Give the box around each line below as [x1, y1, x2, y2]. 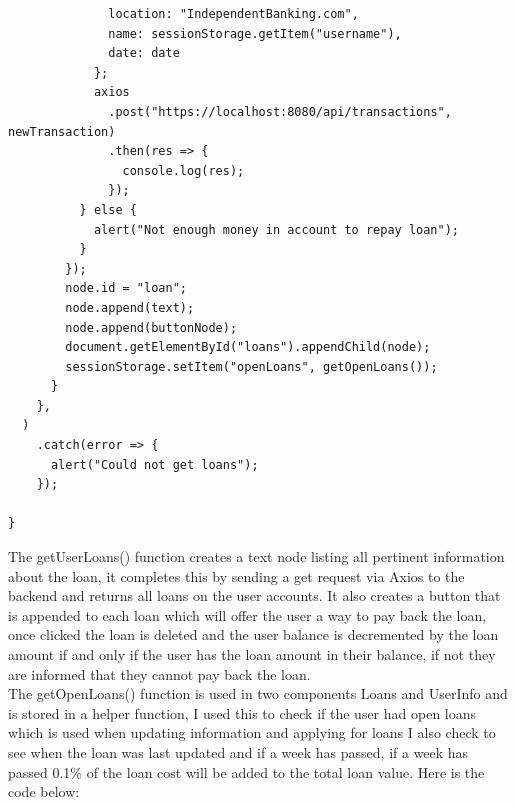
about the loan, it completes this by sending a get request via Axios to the [8, 565, 465, 586]
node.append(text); [65, 300, 195, 315]
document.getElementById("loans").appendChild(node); [65, 340, 431, 355]
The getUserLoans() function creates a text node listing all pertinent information [8, 546, 505, 567]
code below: [8, 781, 80, 802]
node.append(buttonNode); [65, 320, 238, 335]
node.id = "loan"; [65, 281, 187, 296]
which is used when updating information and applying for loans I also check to [8, 722, 496, 743]
